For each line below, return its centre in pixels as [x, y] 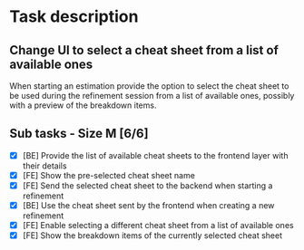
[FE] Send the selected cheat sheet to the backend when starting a [147, 185]
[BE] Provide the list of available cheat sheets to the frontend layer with [155, 155]
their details [44, 166]
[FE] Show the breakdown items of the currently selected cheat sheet [152, 236]
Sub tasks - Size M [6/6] [79, 134]
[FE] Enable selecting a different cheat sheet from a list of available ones [158, 226]
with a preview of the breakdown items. [83, 105]
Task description [74, 17]
